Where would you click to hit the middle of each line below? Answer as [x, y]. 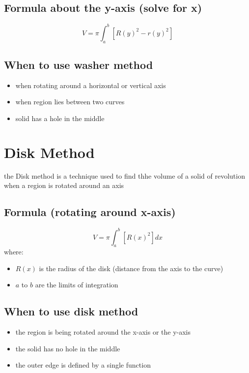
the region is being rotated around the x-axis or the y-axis [103, 332]
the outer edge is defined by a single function [83, 365]
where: [14, 252]
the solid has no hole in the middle [68, 348]
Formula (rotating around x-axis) [90, 212]
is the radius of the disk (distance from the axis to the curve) [131, 268]
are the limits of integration [77, 285]
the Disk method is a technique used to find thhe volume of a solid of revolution [124, 175]
